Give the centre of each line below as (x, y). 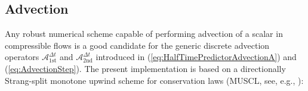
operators (22, 57)
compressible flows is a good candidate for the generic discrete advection (137, 45)
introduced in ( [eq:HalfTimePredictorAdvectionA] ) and (196, 57)
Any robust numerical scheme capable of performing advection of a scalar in (144, 34)
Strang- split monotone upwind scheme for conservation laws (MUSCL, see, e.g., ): (154, 80)
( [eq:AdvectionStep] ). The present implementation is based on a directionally (145, 68)
